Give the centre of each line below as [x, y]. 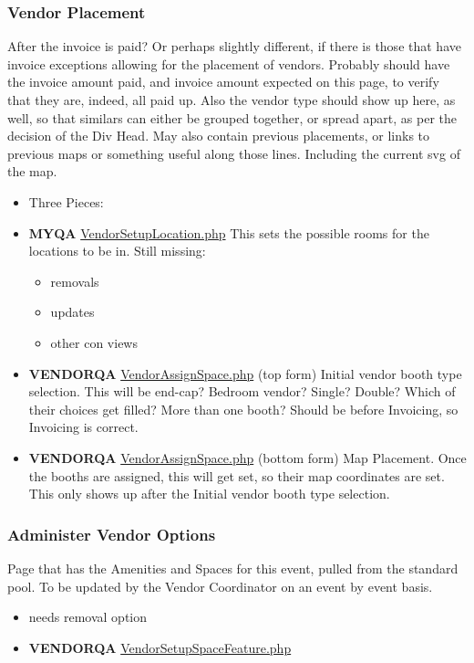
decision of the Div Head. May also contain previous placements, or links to [219, 136]
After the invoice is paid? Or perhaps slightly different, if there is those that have [234, 46]
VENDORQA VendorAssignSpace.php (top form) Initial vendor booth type [245, 373]
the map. [32, 171]
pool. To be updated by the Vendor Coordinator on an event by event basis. [220, 586]
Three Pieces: [66, 201]
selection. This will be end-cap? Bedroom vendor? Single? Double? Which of [242, 391]
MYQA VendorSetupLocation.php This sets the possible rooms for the [229, 232]
